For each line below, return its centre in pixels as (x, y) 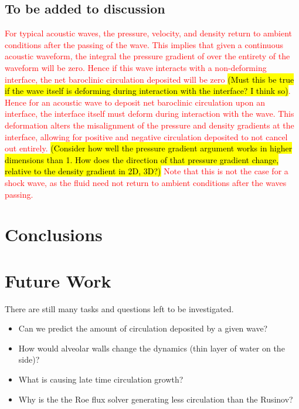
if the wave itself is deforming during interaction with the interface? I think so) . (148, 91)
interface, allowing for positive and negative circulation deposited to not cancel (146, 136)
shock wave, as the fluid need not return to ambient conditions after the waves (146, 182)
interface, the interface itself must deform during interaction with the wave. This (149, 114)
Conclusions (54, 234)
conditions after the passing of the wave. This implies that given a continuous (144, 44)
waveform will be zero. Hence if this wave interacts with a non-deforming (136, 67)
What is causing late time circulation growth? (101, 379)
